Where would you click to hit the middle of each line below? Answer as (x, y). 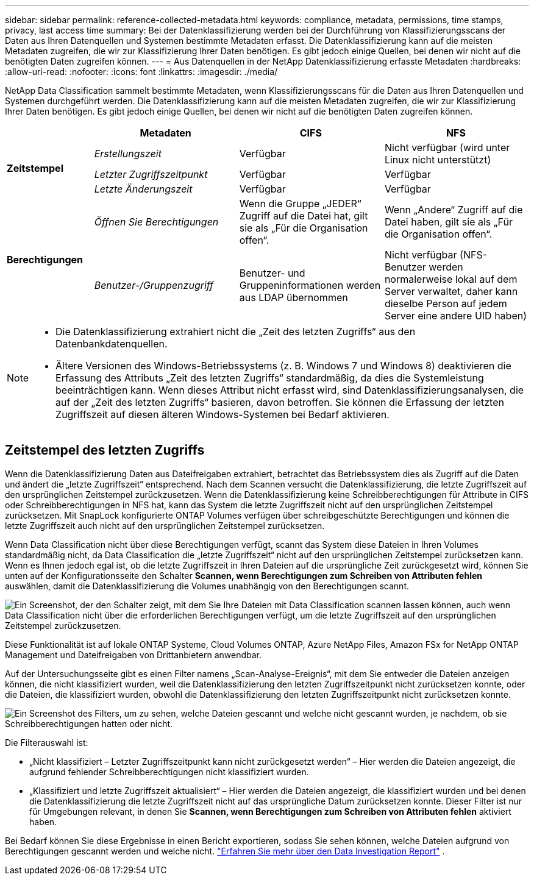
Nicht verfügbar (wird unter (447, 147)
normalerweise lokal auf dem (451, 279)
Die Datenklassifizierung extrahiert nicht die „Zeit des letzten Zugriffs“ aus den (236, 332)
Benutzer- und (272, 273)
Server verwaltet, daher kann (451, 291)
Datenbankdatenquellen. (112, 344)
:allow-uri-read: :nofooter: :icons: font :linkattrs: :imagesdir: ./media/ (141, 72)
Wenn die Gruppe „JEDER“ (300, 204)
